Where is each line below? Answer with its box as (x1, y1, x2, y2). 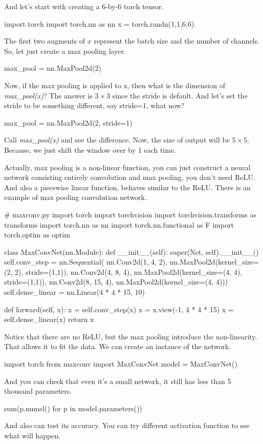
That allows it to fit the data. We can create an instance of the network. (4, 341, 231, 352)
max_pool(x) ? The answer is (4, 90, 93, 100)
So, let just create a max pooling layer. (4, 45, 126, 56)
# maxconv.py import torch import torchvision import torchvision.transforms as (4, 209, 257, 219)
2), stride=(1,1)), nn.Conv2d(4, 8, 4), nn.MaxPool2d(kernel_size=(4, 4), (14, 266, 243, 277)
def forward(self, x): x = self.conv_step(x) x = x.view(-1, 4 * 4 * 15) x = (4, 304, 234, 314)
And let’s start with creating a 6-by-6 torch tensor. (4, 1, 164, 11)
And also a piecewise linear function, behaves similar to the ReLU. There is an (4, 181, 251, 192)
